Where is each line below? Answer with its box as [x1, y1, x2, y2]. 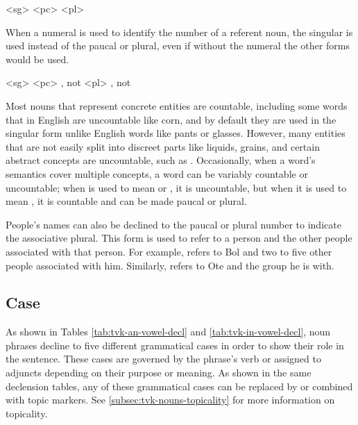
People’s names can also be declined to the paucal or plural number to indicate [6, 217, 341, 231]
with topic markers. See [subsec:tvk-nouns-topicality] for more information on [6, 392, 335, 407]
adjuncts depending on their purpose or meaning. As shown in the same [6, 365, 312, 380]
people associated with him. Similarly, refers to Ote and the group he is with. [6, 258, 334, 272]
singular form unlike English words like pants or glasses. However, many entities [6, 126, 346, 140]
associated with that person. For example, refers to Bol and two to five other [6, 244, 332, 258]
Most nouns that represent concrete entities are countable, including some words [6, 98, 348, 112]
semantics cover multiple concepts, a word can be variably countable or [6, 166, 308, 181]
